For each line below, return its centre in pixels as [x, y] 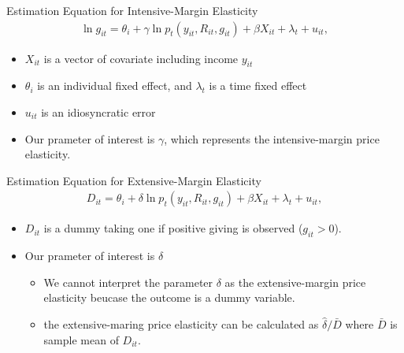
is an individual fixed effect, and [115, 85]
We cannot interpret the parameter [128, 282]
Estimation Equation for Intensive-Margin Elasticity [132, 10]
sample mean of [81, 339]
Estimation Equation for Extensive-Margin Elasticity [134, 180]
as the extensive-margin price [295, 282]
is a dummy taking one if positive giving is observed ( [173, 228]
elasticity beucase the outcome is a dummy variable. [169, 297]
